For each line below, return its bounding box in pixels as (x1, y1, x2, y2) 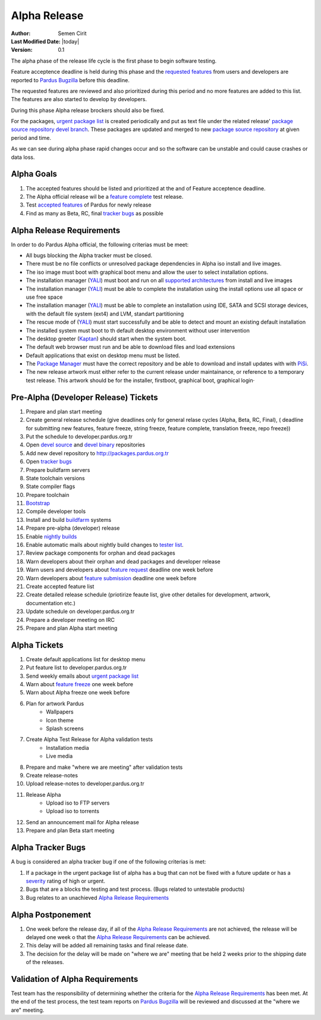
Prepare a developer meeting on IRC (26, 616, 115, 623)
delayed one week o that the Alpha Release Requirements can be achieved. (26, 934, 210, 941)
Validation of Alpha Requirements (11, 974, 139, 984)
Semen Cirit (58, 30, 87, 37)
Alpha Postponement (11, 909, 92, 919)
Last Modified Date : (11, 37, 61, 45)
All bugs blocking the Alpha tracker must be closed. (26, 252, 153, 259)
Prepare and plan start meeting (26, 408, 102, 415)
